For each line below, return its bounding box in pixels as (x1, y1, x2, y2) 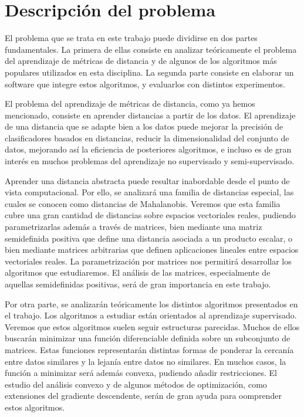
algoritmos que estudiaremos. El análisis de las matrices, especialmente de (5, 266, 271, 279)
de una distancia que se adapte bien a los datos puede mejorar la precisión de (5, 120, 283, 133)
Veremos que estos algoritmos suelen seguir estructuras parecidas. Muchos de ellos (5, 320, 300, 333)
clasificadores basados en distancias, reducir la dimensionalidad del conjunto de (5, 131, 289, 144)
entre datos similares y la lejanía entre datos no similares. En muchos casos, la (5, 355, 286, 367)
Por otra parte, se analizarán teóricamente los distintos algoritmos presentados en (5, 297, 298, 310)
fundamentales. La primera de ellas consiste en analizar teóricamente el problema (5, 43, 297, 55)
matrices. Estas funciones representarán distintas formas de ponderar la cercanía (5, 343, 294, 355)
